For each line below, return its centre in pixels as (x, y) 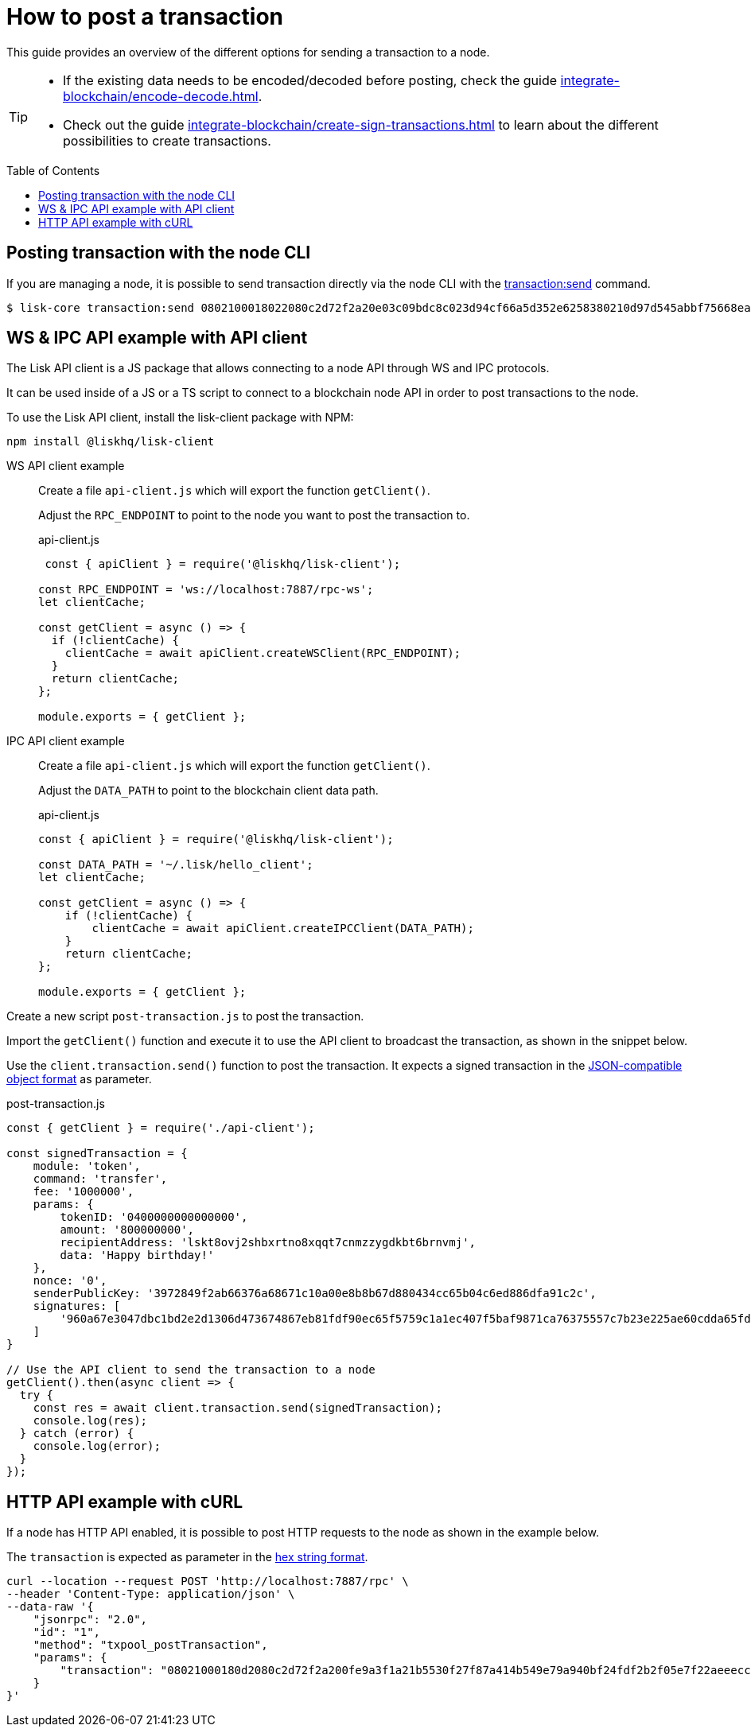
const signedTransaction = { (97, 1154)
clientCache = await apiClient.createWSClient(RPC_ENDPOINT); (263, 653)
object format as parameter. (79, 1079)
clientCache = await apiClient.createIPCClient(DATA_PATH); (283, 929)
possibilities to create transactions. (167, 140)
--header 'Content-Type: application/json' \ (151, 1594)
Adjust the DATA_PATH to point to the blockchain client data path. (208, 791)
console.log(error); (97, 1446)
